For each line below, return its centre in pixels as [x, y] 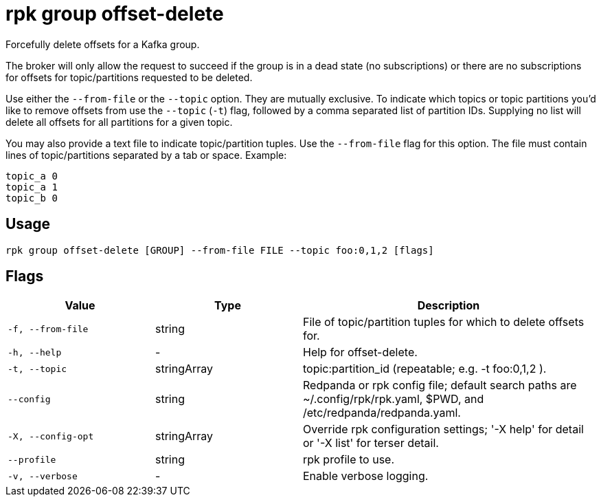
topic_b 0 [32, 198]
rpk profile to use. [349, 460]
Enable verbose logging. [366, 476]
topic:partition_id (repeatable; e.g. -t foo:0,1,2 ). [425, 369]
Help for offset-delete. [360, 352]
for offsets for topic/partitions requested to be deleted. [129, 77]
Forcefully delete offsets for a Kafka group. [103, 44]
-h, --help [35, 352]
